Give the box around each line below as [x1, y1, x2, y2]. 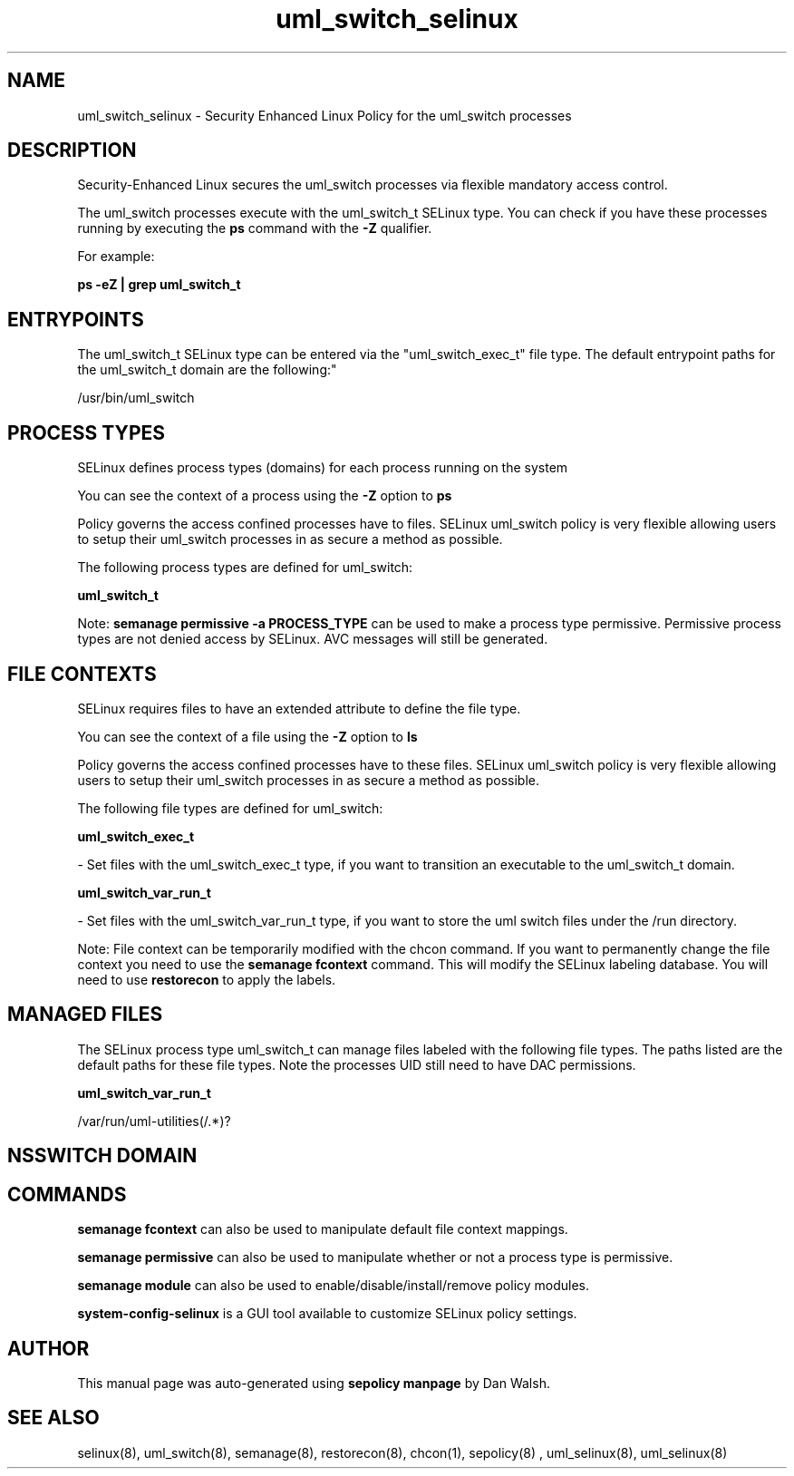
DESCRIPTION [7, 139, 137, 162]
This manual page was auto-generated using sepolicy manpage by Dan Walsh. [77, 1374, 550, 1391]
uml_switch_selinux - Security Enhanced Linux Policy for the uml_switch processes [77, 107, 572, 123]
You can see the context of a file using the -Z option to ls [77, 728, 418, 744]
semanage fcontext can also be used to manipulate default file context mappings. [77, 1221, 568, 1238]
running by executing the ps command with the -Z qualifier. [77, 220, 432, 237]
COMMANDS [7, 1182, 127, 1206]
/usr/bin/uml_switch [77, 390, 195, 406]
